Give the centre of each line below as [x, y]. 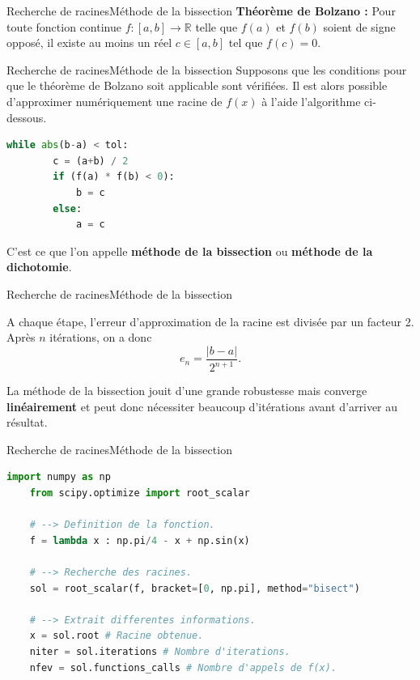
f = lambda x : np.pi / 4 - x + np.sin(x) [140, 540]
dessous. [27, 117]
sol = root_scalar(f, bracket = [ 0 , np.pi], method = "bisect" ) [195, 588]
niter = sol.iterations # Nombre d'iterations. [160, 652]
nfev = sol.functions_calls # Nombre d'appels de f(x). [183, 667]
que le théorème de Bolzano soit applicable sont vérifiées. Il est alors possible [197, 85]
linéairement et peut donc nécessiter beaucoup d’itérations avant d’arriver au [202, 406]
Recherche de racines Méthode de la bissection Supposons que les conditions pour [207, 69]
